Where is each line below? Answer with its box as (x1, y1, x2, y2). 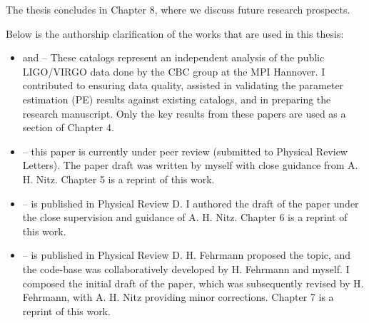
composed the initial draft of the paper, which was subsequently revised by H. (22, 275, 364, 290)
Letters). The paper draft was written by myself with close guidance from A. (22, 158, 358, 173)
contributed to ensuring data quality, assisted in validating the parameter (22, 78, 344, 93)
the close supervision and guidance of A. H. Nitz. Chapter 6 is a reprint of (22, 210, 348, 225)
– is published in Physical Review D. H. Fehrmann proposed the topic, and (22, 247, 351, 262)
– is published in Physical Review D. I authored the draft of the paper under (22, 195, 359, 210)
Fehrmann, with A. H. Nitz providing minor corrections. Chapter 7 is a (22, 289, 334, 304)
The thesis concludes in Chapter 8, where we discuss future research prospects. (6, 2, 350, 16)
